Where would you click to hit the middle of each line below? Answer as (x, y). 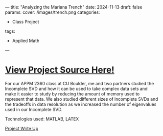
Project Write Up (22, 128)
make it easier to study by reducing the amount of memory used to (72, 94)
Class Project (25, 22)
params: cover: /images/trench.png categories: (53, 12)
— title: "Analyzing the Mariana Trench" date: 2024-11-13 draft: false (74, 7)
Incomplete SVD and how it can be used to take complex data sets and (76, 89)
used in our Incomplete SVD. (34, 109)
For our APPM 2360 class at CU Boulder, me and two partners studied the (80, 83)
